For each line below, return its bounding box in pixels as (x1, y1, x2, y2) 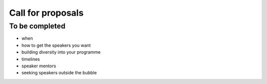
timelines (21, 56, 41, 62)
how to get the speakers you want (21, 42, 91, 48)
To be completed (9, 22, 66, 30)
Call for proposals (9, 7, 84, 18)
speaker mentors (21, 63, 56, 69)
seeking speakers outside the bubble (21, 70, 97, 76)
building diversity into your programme (21, 49, 101, 55)
